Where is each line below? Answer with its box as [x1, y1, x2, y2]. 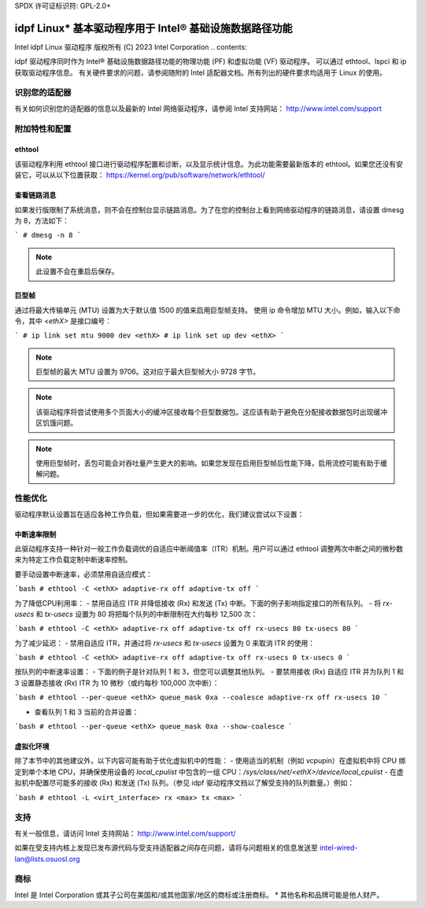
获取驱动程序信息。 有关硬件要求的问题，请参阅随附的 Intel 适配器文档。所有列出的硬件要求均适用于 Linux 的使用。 [14, 68, 387, 77]
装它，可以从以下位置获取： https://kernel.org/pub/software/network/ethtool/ [14, 170, 265, 180]
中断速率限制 [14, 530, 57, 539]
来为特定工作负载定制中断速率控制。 [14, 555, 132, 564]
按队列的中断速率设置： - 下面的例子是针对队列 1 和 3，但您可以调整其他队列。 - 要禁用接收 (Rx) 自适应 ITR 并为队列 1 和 [14, 667, 405, 677]
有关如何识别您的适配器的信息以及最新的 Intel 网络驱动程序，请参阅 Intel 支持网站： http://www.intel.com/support [14, 103, 382, 113]
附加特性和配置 [14, 123, 72, 134]
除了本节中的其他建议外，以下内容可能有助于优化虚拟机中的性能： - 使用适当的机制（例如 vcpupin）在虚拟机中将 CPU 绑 [14, 756, 406, 766]
